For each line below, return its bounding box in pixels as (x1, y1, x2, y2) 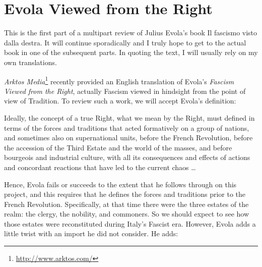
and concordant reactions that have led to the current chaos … (4, 162, 196, 172)
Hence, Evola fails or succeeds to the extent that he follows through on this (4, 179, 237, 189)
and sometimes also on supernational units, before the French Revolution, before (4, 132, 253, 143)
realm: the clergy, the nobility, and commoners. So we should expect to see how (4, 208, 249, 219)
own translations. (4, 57, 57, 67)
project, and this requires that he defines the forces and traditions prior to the (4, 189, 246, 199)
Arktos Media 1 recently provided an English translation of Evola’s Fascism (4, 74, 234, 86)
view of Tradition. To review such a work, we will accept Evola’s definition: (4, 95, 236, 106)
